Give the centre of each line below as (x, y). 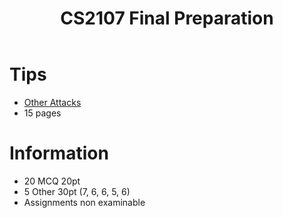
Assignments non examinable (84, 202)
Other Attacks (52, 102)
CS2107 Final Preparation (167, 18)
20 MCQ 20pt (52, 181)
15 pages (42, 113)
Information (59, 153)
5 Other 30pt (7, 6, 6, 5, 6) (77, 191)
